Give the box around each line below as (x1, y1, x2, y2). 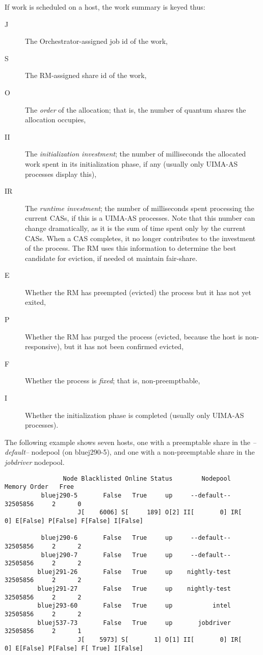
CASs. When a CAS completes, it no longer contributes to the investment (25, 232, 256, 243)
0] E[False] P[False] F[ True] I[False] (5, 644, 144, 652)
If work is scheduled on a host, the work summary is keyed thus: (5, 2, 205, 12)
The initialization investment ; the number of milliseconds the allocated (25, 148, 246, 159)
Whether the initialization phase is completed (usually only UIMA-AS (25, 409, 244, 420)
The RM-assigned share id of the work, (25, 70, 147, 81)
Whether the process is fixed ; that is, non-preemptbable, (25, 375, 200, 386)
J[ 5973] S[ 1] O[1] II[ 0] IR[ (77, 636, 242, 644)
